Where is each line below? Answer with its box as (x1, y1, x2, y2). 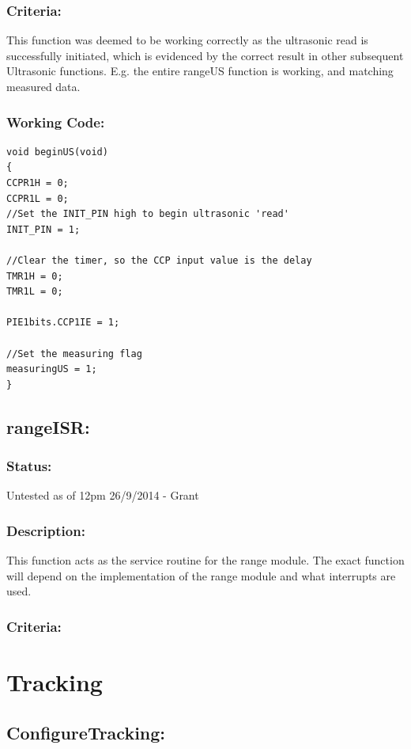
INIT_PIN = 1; (6, 223, 81, 235)
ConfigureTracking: (6, 720, 166, 744)
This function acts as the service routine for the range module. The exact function (6, 552, 405, 568)
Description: (6, 520, 85, 540)
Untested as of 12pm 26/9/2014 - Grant (6, 487, 199, 504)
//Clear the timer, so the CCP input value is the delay (6, 254, 312, 266)
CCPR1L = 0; (6, 192, 69, 204)
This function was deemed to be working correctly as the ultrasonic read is (6, 32, 368, 48)
